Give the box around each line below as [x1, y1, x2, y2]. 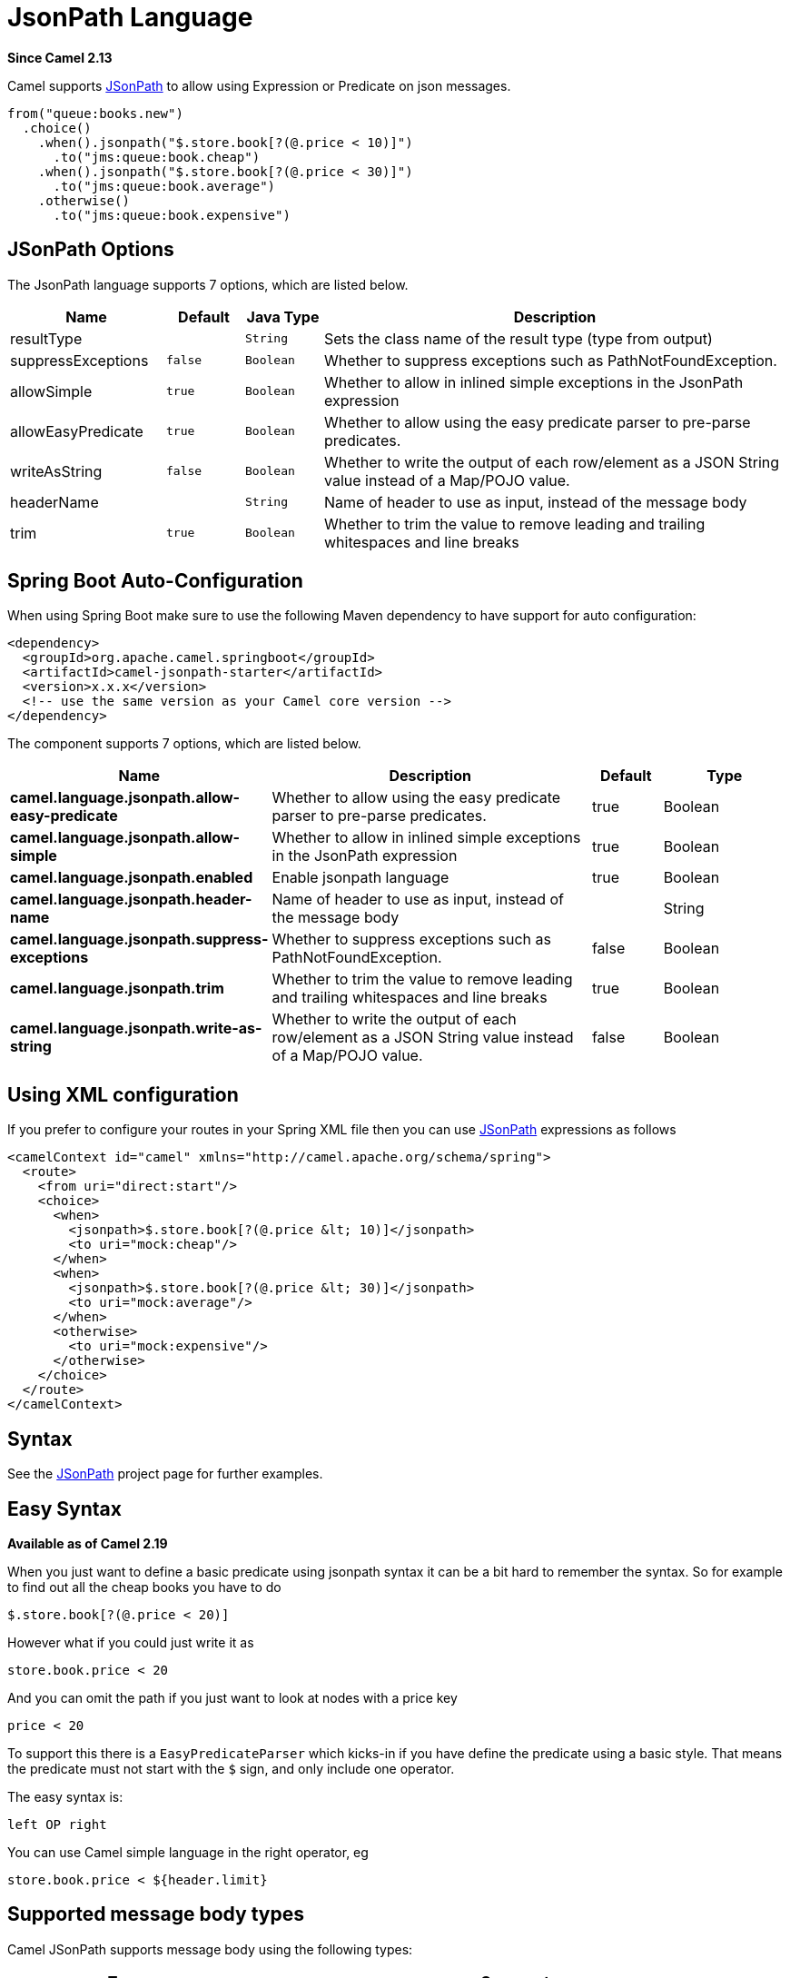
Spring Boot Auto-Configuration [7, 569, 303, 593]
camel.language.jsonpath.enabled [10, 868, 253, 887]
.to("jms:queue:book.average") [53, 178, 276, 193]
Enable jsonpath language [272, 868, 449, 887]
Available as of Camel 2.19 [7, 1535, 168, 1551]
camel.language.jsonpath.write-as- [10, 1019, 262, 1038]
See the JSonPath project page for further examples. [7, 1466, 323, 1482]
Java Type [246, 307, 320, 326]
